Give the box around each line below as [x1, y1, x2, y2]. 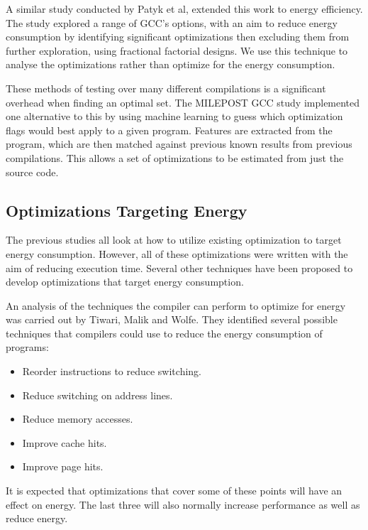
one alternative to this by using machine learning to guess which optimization [6, 109, 343, 124]
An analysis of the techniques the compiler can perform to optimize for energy [6, 298, 346, 313]
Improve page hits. [22, 459, 104, 474]
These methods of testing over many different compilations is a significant [6, 80, 326, 95]
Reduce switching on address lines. [22, 387, 173, 402]
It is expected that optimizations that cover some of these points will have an [6, 483, 342, 498]
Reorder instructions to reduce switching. [22, 364, 201, 379]
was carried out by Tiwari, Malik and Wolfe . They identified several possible [6, 312, 338, 327]
